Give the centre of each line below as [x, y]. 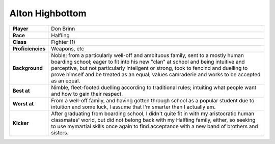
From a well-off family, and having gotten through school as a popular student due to [153, 100]
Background [28, 68]
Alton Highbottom [48, 13]
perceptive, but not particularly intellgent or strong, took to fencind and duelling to [149, 68]
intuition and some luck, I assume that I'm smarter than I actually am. [133, 107]
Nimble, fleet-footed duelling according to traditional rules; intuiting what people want [154, 88]
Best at [21, 91]
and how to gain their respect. [87, 94]
